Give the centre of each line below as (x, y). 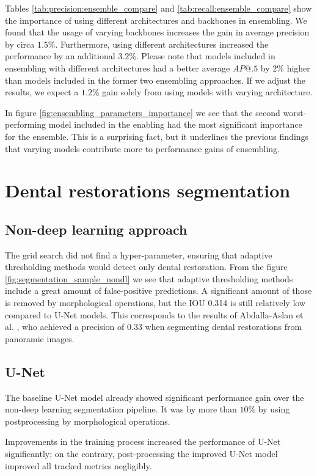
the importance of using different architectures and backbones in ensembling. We (156, 20)
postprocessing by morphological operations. (88, 421)
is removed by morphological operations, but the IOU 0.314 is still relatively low (155, 303)
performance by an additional (60, 56)
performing (25, 124)
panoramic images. (40, 338)
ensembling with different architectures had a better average (118, 68)
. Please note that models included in (206, 56)
